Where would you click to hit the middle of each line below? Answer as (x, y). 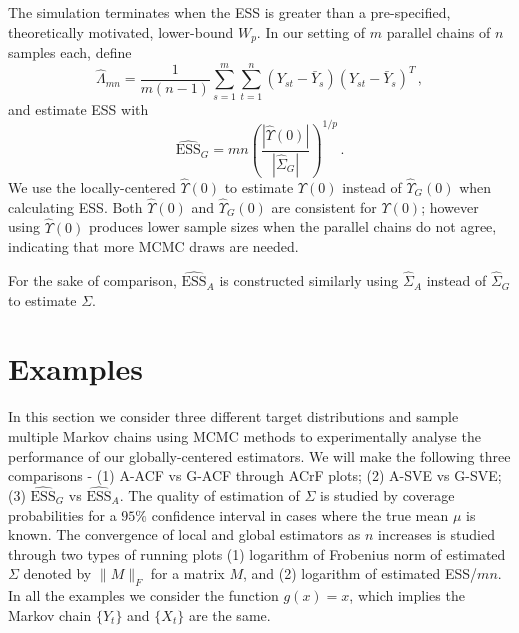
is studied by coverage (387, 494)
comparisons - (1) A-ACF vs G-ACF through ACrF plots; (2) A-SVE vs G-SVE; (255, 475)
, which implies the (407, 595)
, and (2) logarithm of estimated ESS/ (360, 573)
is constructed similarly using (309, 280)
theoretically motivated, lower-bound (121, 31)
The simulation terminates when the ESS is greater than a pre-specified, (229, 12)
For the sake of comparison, (92, 280)
